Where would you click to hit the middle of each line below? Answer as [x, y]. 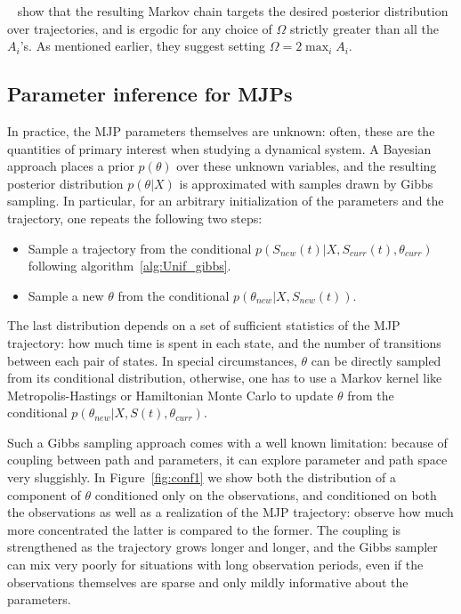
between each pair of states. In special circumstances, [152, 360]
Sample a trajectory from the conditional [140, 248]
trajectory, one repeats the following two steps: [135, 218]
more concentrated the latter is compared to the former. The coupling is [204, 529]
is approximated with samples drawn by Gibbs [306, 183]
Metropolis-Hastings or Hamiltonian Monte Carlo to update [170, 395]
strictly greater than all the [364, 28]
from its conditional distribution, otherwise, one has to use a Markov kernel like [225, 378]
